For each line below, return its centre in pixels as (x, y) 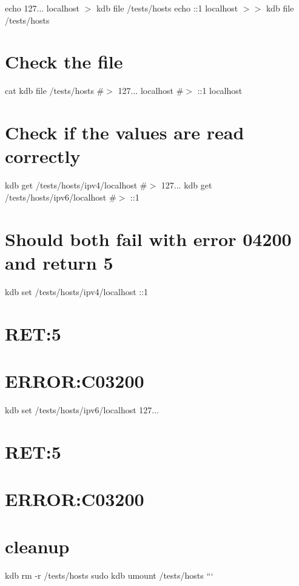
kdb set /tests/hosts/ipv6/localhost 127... (82, 409)
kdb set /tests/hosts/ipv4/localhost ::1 (77, 291)
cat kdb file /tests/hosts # (55, 91)
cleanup (37, 546)
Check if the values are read (125, 132)
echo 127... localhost (42, 8)
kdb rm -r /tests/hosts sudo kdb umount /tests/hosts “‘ (109, 575)
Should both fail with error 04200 (148, 238)
